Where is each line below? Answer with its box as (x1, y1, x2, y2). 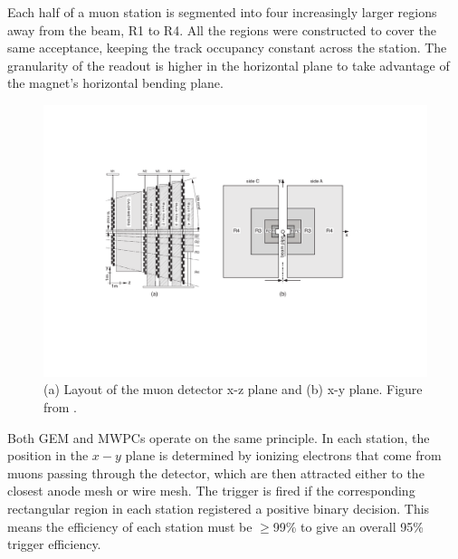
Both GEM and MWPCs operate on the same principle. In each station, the (7, 428, 430, 447)
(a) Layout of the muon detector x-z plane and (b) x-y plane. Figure (43, 380, 423, 399)
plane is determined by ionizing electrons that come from (125, 446, 442, 465)
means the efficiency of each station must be (7, 516, 253, 535)
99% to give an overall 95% (272, 516, 424, 535)
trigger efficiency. (7, 535, 101, 554)
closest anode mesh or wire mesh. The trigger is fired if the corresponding (7, 481, 415, 500)
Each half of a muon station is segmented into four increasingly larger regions (7, 3, 437, 21)
